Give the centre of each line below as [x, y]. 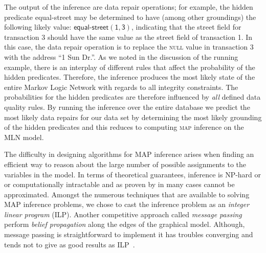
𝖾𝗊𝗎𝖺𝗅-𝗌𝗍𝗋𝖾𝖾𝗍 [91, 28]
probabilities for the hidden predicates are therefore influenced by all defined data [132, 97]
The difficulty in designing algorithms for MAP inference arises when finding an [129, 154]
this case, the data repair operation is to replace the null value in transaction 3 [129, 47]
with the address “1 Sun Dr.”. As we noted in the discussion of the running [121, 56]
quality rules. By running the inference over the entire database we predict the [127, 107]
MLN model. [24, 137]
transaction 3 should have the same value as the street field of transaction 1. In [128, 37]
